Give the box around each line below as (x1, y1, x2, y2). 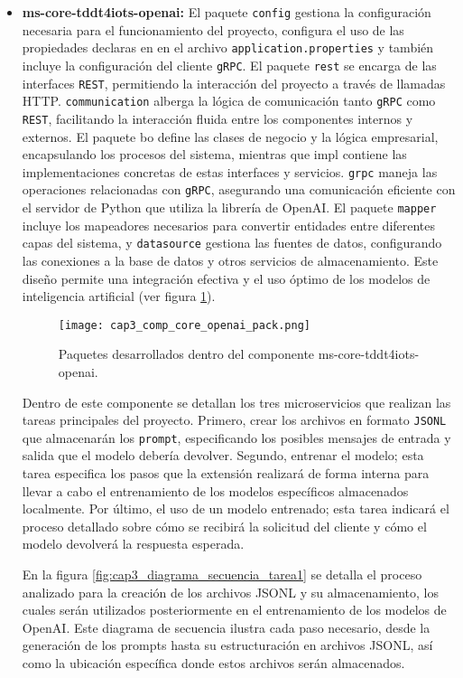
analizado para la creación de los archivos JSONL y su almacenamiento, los (22, 582, 440, 601)
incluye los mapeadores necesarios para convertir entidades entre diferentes (22, 215, 436, 234)
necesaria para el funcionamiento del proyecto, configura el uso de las (22, 20, 404, 39)
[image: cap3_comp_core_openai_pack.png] (58, 318, 310, 332)
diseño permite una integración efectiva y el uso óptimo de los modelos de (22, 268, 431, 287)
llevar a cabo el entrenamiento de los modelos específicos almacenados (22, 481, 409, 500)
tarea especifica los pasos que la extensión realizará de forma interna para (22, 464, 430, 483)
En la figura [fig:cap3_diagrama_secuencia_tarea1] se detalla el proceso (22, 565, 422, 584)
